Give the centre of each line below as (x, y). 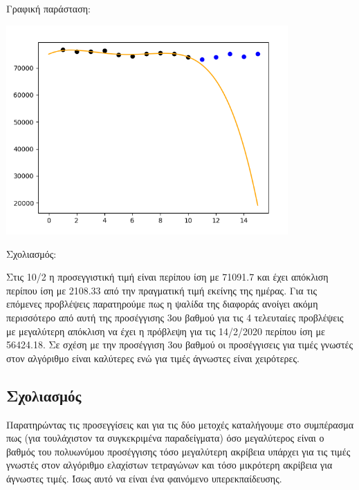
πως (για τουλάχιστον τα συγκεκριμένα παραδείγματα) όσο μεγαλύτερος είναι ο (165, 438)
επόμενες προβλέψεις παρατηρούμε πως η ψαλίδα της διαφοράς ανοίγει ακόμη (162, 304)
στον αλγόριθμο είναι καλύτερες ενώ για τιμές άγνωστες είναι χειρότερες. (153, 358)
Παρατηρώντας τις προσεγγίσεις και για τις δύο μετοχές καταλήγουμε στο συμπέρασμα (180, 424)
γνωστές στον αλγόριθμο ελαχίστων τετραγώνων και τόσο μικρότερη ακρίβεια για (169, 465)
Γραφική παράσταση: (48, 8)
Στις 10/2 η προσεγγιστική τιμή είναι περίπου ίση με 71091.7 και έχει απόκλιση (167, 277)
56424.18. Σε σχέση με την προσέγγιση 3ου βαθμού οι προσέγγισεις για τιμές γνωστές (179, 345)
